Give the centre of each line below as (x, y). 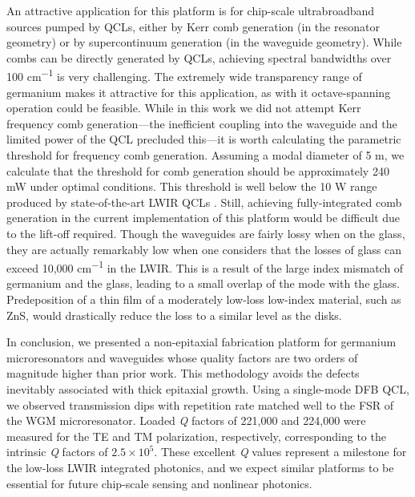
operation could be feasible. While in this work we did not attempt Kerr (184, 108)
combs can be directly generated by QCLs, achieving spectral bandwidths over (199, 57)
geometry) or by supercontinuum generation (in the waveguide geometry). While (204, 42)
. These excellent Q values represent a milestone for (280, 452)
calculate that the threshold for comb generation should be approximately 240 (198, 170)
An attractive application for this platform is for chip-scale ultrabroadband (191, 10)
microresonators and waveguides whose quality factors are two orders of (182, 357)
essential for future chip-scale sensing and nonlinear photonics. (159, 483)
